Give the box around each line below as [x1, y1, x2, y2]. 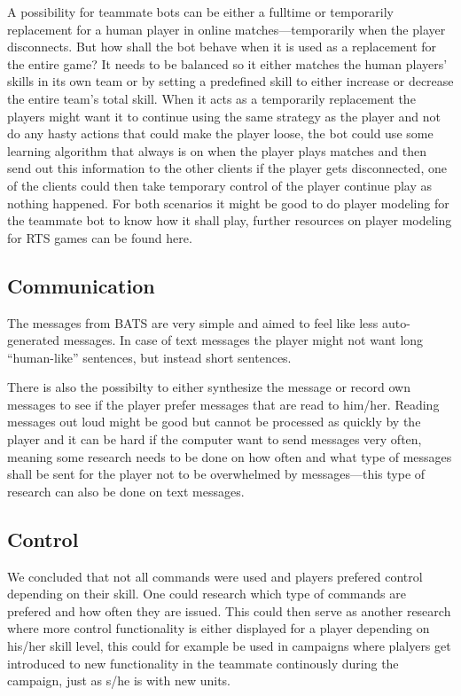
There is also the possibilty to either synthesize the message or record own [7, 378, 410, 396]
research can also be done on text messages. [7, 481, 245, 500]
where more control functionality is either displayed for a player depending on [7, 619, 430, 637]
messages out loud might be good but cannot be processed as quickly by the [7, 412, 421, 431]
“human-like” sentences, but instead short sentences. [7, 348, 292, 366]
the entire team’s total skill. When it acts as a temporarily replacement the [7, 89, 416, 107]
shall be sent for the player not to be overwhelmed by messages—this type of [7, 465, 426, 483]
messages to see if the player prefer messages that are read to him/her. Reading [7, 395, 440, 413]
